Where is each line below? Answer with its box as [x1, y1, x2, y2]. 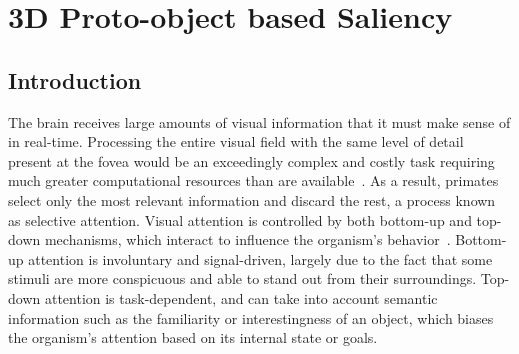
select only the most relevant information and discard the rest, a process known [8, 189, 496, 210]
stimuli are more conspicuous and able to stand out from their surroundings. [8, 268, 477, 289]
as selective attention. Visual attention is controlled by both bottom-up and [8, 209, 472, 230]
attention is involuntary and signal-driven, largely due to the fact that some [28, 248, 493, 269]
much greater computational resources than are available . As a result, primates [8, 170, 499, 191]
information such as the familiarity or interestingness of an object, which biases [8, 307, 494, 328]
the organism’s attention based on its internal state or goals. [8, 327, 378, 348]
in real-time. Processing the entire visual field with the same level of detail [8, 131, 464, 152]
